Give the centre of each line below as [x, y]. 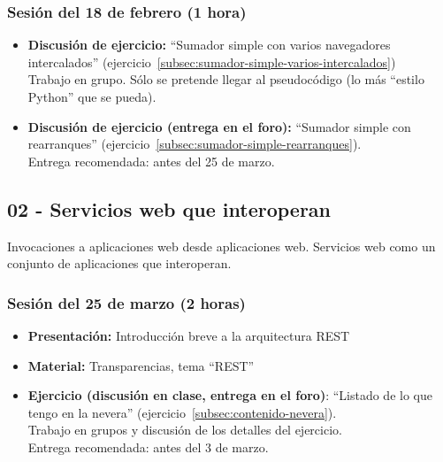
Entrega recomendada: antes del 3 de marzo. [148, 447]
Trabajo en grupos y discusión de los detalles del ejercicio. [185, 430]
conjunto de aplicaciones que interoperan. [119, 263]
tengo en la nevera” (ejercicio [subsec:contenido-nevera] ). [182, 412]
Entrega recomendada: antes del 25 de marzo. [151, 161]
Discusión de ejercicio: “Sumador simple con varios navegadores [209, 45]
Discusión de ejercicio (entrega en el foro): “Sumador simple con [219, 126]
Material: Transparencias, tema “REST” [141, 365]
